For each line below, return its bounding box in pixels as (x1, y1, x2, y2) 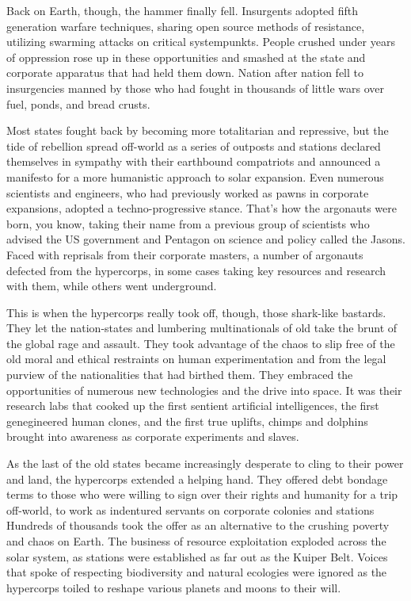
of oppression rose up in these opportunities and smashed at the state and (6, 48, 366, 65)
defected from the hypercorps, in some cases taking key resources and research (6, 262, 386, 278)
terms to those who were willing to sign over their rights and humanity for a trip (6, 486, 398, 503)
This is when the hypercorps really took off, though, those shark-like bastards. (6, 304, 386, 320)
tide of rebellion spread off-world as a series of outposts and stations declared (6, 137, 381, 154)
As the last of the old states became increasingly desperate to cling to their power (6, 455, 404, 472)
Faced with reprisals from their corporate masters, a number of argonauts (6, 246, 363, 262)
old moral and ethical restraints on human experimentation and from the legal (6, 350, 386, 367)
